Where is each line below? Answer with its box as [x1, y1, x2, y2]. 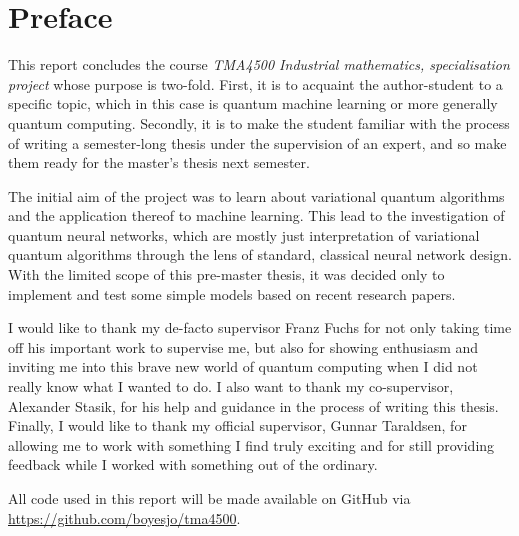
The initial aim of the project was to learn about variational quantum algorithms [8, 185, 505, 206]
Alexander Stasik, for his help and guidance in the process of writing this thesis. [8, 395, 499, 416]
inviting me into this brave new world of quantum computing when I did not [8, 356, 478, 377]
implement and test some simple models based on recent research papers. [8, 283, 456, 304]
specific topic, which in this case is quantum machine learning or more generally [8, 93, 498, 114]
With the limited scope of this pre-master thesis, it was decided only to [8, 264, 445, 285]
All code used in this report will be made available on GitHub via [8, 488, 411, 508]
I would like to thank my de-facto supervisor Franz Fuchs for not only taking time [8, 317, 512, 338]
